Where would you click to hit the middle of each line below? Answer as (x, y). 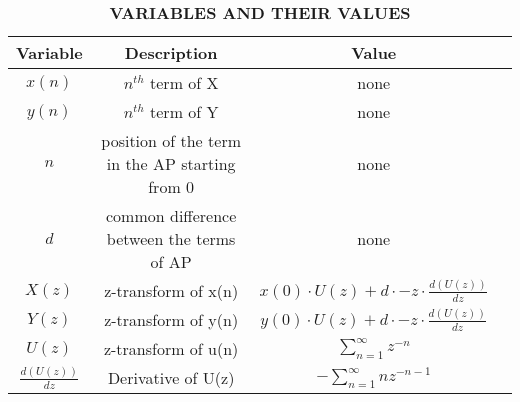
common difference (171, 215)
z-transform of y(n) (171, 319)
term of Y (184, 111)
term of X (184, 82)
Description (171, 52)
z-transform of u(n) (171, 348)
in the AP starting (171, 163)
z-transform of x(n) (171, 290)
